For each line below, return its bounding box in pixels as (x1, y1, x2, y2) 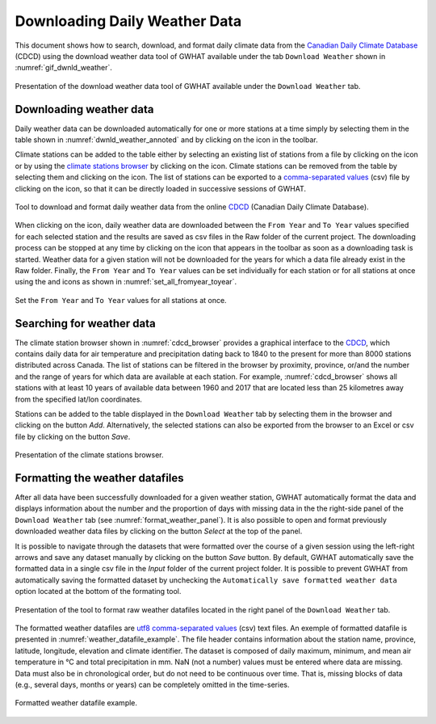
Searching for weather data (15, 316, 157, 330)
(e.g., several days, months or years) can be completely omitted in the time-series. (15, 680, 290, 689)
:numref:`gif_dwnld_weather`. (15, 63, 112, 73)
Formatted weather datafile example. (15, 698, 137, 708)
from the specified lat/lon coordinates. (15, 394, 143, 404)
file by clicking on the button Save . (15, 431, 131, 441)
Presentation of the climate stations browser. (15, 450, 165, 460)
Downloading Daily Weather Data (15, 12, 242, 30)
